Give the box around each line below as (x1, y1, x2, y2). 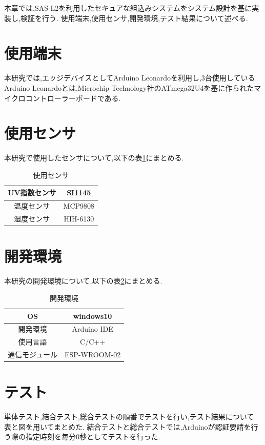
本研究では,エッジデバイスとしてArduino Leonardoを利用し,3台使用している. (4, 72, 257, 83)
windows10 (73, 310, 112, 321)
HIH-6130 (64, 213, 94, 224)
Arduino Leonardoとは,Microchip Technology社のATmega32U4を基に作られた (4, 82, 254, 93)
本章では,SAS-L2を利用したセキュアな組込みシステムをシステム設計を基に (4, 3, 252, 13)
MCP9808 (63, 200, 95, 211)
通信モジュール (8, 349, 58, 360)
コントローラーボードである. (25, 92, 121, 103)
